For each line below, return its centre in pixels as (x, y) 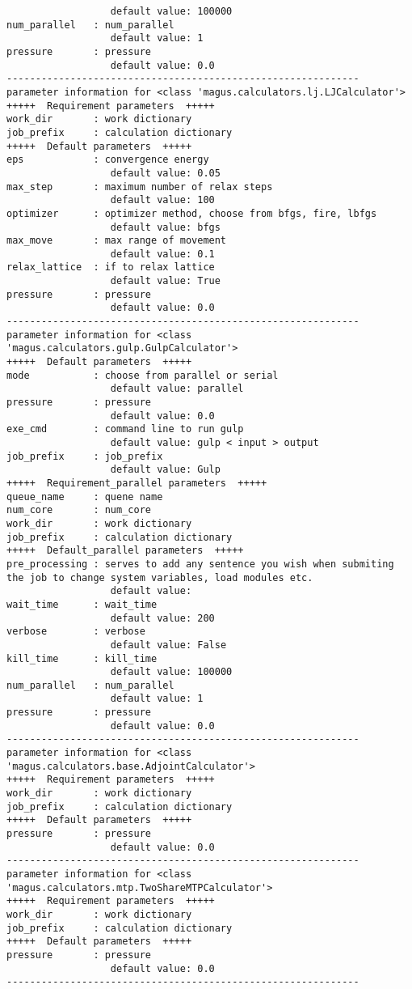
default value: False (168, 645)
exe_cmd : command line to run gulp (125, 429)
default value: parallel (177, 389)
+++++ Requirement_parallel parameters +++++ (137, 483)
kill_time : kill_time (82, 658)
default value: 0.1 (162, 254)
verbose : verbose (76, 632)
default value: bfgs (165, 227)
